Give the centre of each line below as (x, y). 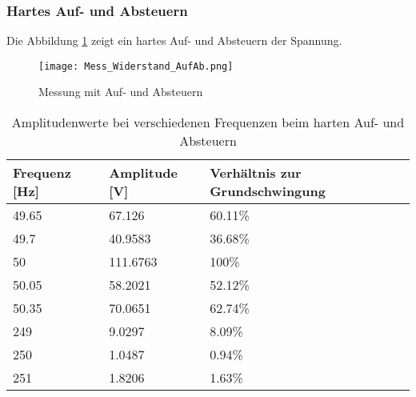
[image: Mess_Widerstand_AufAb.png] (136, 66)
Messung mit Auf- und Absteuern (121, 92)
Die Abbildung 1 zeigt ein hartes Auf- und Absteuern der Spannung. (174, 40)
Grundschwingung (268, 191)
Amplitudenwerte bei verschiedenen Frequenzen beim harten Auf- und (208, 122)
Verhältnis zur (256, 173)
